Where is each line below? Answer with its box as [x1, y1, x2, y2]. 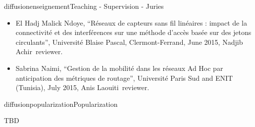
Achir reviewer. [15, 46, 63, 57]
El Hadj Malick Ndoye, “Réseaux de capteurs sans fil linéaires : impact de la [15, 17, 247, 28]
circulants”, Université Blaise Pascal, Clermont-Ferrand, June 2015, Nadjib [15, 36, 243, 47]
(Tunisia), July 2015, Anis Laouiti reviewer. [15, 82, 150, 93]
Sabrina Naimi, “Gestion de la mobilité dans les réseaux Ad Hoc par [15, 63, 223, 73]
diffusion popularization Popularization [4, 98, 118, 109]
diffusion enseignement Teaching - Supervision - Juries [4, 1, 164, 11]
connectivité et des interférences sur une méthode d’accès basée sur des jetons [15, 27, 252, 37]
